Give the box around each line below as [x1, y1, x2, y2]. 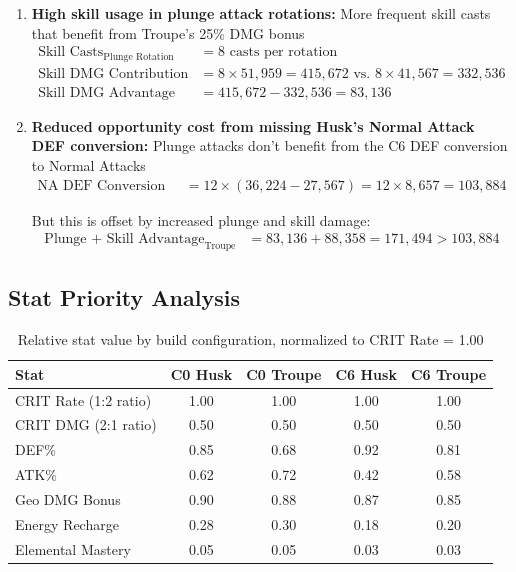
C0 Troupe [246, 363, 322, 384]
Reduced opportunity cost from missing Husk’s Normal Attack [31, 115, 475, 136]
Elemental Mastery [15, 538, 131, 559]
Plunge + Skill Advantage [44, 232, 205, 247]
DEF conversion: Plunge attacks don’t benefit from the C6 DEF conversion [31, 135, 508, 156]
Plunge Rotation [103, 51, 174, 62]
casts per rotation [229, 45, 338, 60]
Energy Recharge [15, 513, 119, 534]
